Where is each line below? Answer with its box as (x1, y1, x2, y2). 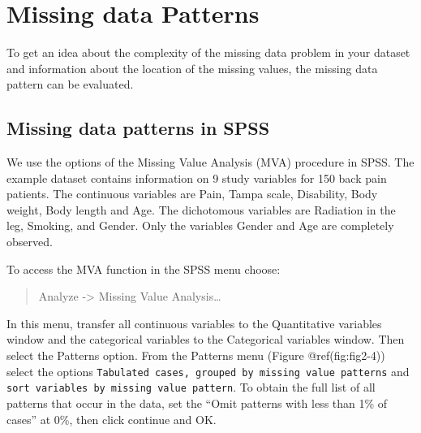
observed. (6, 233, 53, 250)
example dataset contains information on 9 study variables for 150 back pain (6, 169, 387, 186)
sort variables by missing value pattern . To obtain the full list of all (6, 379, 376, 396)
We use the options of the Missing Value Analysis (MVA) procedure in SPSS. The (6, 154, 415, 171)
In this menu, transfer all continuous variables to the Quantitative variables (6, 314, 382, 331)
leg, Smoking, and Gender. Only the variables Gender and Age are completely (6, 217, 394, 234)
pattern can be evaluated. (6, 76, 134, 93)
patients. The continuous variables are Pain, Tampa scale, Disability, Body (6, 185, 378, 202)
